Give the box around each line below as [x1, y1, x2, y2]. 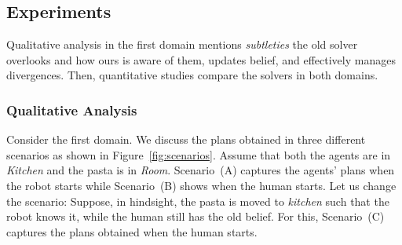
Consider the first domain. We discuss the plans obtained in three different [6, 131, 366, 148]
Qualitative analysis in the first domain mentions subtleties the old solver [6, 36, 358, 53]
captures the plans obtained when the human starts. [6, 223, 258, 240]
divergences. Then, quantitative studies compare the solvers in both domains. [6, 67, 378, 83]
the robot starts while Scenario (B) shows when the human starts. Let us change [6, 177, 397, 193]
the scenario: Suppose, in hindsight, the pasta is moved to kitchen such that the [6, 192, 389, 209]
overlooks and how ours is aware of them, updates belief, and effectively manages [6, 51, 396, 68]
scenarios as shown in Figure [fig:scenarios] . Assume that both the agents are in [6, 146, 391, 163]
